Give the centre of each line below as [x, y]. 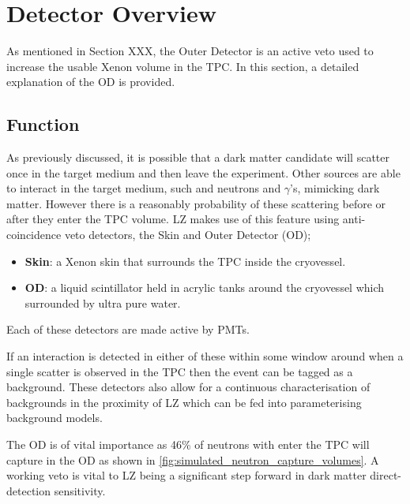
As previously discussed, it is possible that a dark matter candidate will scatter [198, 157]
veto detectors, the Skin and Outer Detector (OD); [188, 235]
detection [28, 490]
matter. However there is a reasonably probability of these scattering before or [196, 203]
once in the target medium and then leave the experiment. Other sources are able [203, 172]
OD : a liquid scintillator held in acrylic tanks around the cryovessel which [205, 287]
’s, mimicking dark [335, 188]
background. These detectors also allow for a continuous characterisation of [188, 387]
